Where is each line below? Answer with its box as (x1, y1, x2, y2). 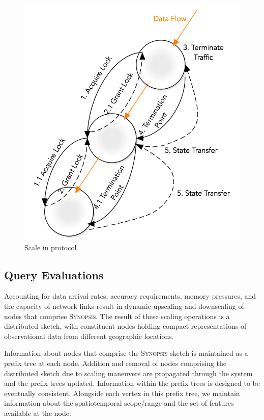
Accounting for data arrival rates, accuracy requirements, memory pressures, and (4, 291, 256, 301)
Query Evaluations (4, 267, 104, 282)
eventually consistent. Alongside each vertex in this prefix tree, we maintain (4, 387, 240, 398)
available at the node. (4, 407, 71, 418)
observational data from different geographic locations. (4, 330, 174, 341)
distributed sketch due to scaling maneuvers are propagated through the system (4, 367, 253, 378)
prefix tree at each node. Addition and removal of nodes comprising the (4, 357, 227, 368)
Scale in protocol (24, 242, 77, 252)
